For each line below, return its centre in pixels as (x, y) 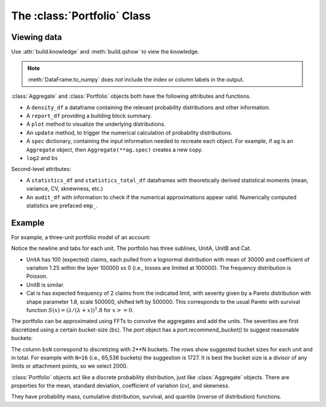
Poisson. (37, 276)
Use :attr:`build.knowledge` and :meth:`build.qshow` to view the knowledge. (105, 52)
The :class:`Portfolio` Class (81, 16)
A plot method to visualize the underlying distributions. (96, 124)
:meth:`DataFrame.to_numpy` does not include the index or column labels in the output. (136, 79)
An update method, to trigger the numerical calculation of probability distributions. (129, 132)
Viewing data (37, 37)
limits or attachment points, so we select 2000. (69, 366)
